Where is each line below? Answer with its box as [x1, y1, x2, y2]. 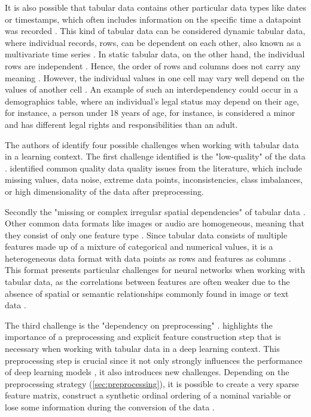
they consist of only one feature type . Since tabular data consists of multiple [5, 228, 288, 241]
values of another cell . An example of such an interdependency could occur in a [5, 83, 298, 96]
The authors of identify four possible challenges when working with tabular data [5, 138, 299, 151]
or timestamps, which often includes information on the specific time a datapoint [5, 13, 301, 25]
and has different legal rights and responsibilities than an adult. [5, 118, 238, 130]
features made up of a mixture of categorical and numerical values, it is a [5, 240, 273, 253]
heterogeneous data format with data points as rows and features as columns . [5, 252, 291, 264]
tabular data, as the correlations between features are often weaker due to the [5, 275, 290, 288]
